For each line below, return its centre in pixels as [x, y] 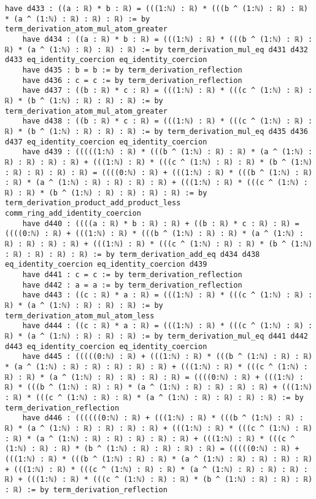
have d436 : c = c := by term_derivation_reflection [132, 80]
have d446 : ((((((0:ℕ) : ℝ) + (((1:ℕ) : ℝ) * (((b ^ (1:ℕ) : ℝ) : [163, 418]
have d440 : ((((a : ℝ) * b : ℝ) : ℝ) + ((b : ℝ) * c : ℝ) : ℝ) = [161, 223]
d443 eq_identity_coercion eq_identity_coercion [106, 346]
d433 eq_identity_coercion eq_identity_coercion [106, 60]
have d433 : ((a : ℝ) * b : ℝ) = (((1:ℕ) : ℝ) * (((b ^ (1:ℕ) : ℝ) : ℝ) [156, 9]
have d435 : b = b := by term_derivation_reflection [132, 70]
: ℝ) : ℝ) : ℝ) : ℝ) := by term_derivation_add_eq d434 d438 [133, 254]
